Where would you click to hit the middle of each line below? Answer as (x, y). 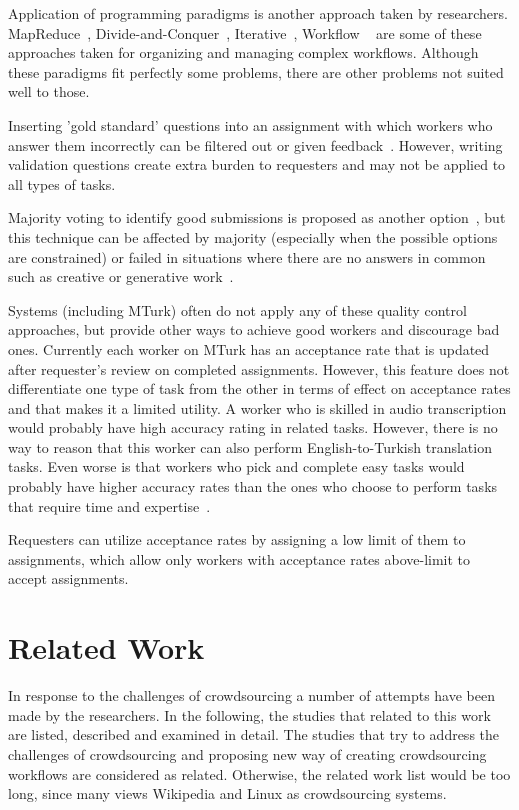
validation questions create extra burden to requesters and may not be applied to (257, 164)
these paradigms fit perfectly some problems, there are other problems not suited (256, 71)
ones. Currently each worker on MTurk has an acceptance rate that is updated (249, 348)
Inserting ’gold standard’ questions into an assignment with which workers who (250, 124)
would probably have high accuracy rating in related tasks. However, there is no (253, 427)
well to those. (49, 91)
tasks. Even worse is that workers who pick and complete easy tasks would (236, 466)
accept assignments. (68, 578)
